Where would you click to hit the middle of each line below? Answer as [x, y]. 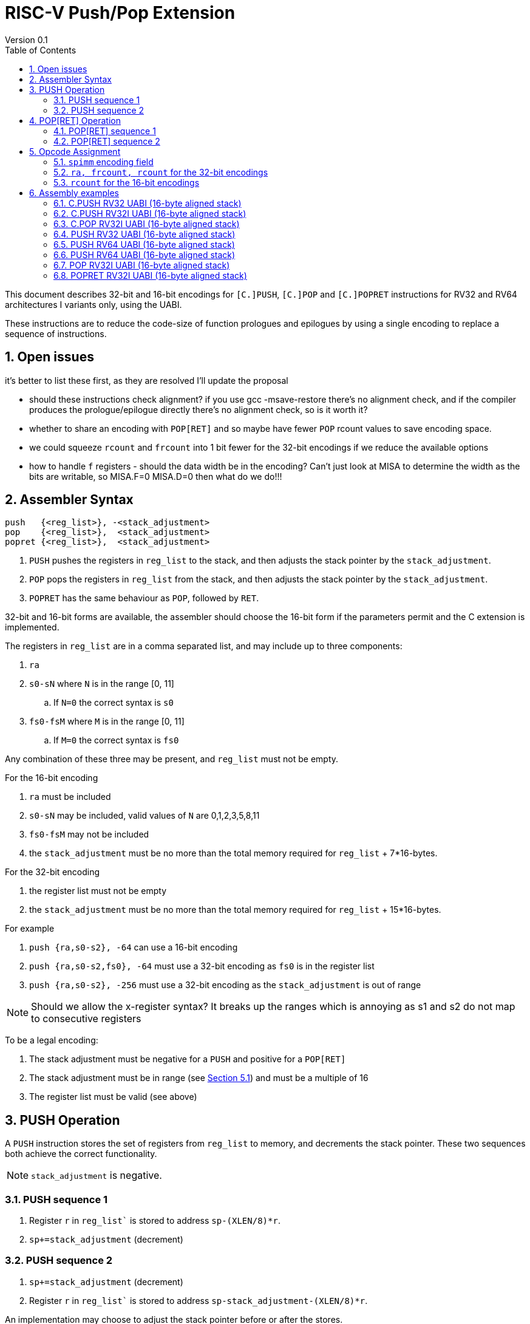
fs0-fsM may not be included [89, 834]
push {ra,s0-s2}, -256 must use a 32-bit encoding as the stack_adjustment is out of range [225, 985]
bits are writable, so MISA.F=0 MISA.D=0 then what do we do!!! [156, 476]
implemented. [32, 627]
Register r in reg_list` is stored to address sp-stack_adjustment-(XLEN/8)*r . [199, 1300]
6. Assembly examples [74, 193]
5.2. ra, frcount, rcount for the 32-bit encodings [161, 172]
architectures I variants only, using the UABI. [93, 304]
